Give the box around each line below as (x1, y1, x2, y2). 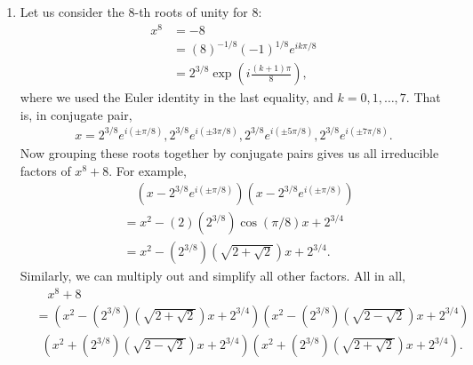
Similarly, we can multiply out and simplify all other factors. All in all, (20, 266, 405, 285)
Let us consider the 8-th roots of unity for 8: (20, 3, 262, 20)
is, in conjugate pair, (20, 105, 132, 123)
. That (405, 88, 441, 107)
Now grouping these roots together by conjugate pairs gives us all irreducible (20, 143, 439, 162)
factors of (20, 161, 71, 179)
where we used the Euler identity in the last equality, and (20, 88, 333, 107)
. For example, (108, 161, 187, 179)
